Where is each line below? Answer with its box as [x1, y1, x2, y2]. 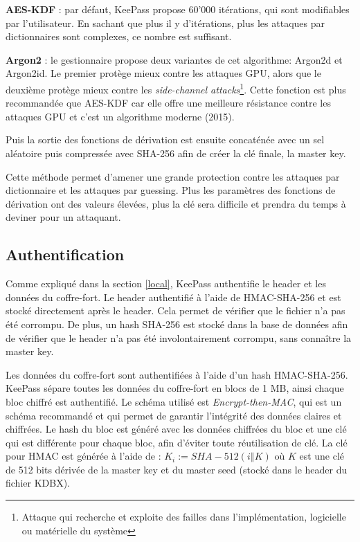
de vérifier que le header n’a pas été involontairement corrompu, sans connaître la [6, 330, 352, 345]
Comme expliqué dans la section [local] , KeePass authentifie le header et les [6, 276, 326, 291]
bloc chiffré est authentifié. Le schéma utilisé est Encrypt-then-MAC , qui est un [6, 394, 342, 408]
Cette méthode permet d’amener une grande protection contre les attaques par [6, 169, 340, 183]
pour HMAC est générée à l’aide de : [6, 449, 161, 463]
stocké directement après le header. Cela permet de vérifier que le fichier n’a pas [6, 303, 345, 318]
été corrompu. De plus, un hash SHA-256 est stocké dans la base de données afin [6, 316, 348, 331]
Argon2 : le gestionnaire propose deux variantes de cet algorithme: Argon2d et [6, 52, 343, 66]
